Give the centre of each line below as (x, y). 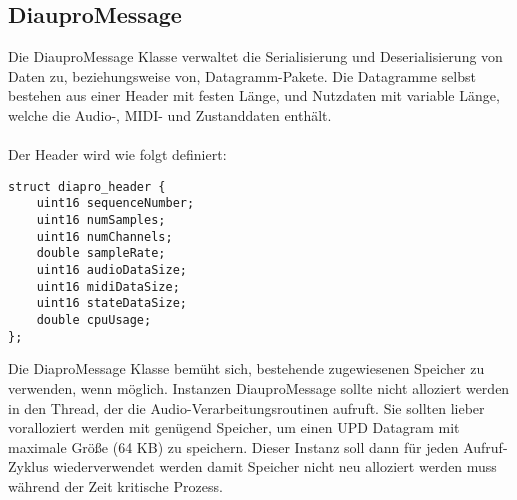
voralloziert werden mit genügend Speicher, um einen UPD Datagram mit (234, 427)
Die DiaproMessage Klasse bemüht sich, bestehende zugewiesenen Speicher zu (246, 368)
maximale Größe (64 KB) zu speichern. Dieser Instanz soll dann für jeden (233, 446)
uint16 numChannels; (104, 236)
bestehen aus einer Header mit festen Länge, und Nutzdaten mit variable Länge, (254, 95)
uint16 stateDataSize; (111, 303)
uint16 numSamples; (101, 220)
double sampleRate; (101, 253)
